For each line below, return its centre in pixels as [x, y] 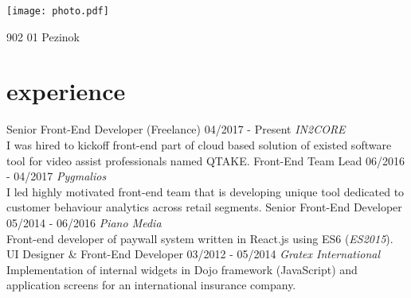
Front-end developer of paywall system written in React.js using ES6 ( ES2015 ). [200, 238]
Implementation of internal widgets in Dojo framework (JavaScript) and [182, 269]
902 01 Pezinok [43, 36]
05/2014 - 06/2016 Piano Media [84, 222]
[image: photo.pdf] [58, 11]
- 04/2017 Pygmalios [57, 176]
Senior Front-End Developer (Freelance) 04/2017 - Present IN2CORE [176, 129]
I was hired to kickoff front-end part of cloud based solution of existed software [199, 144]
